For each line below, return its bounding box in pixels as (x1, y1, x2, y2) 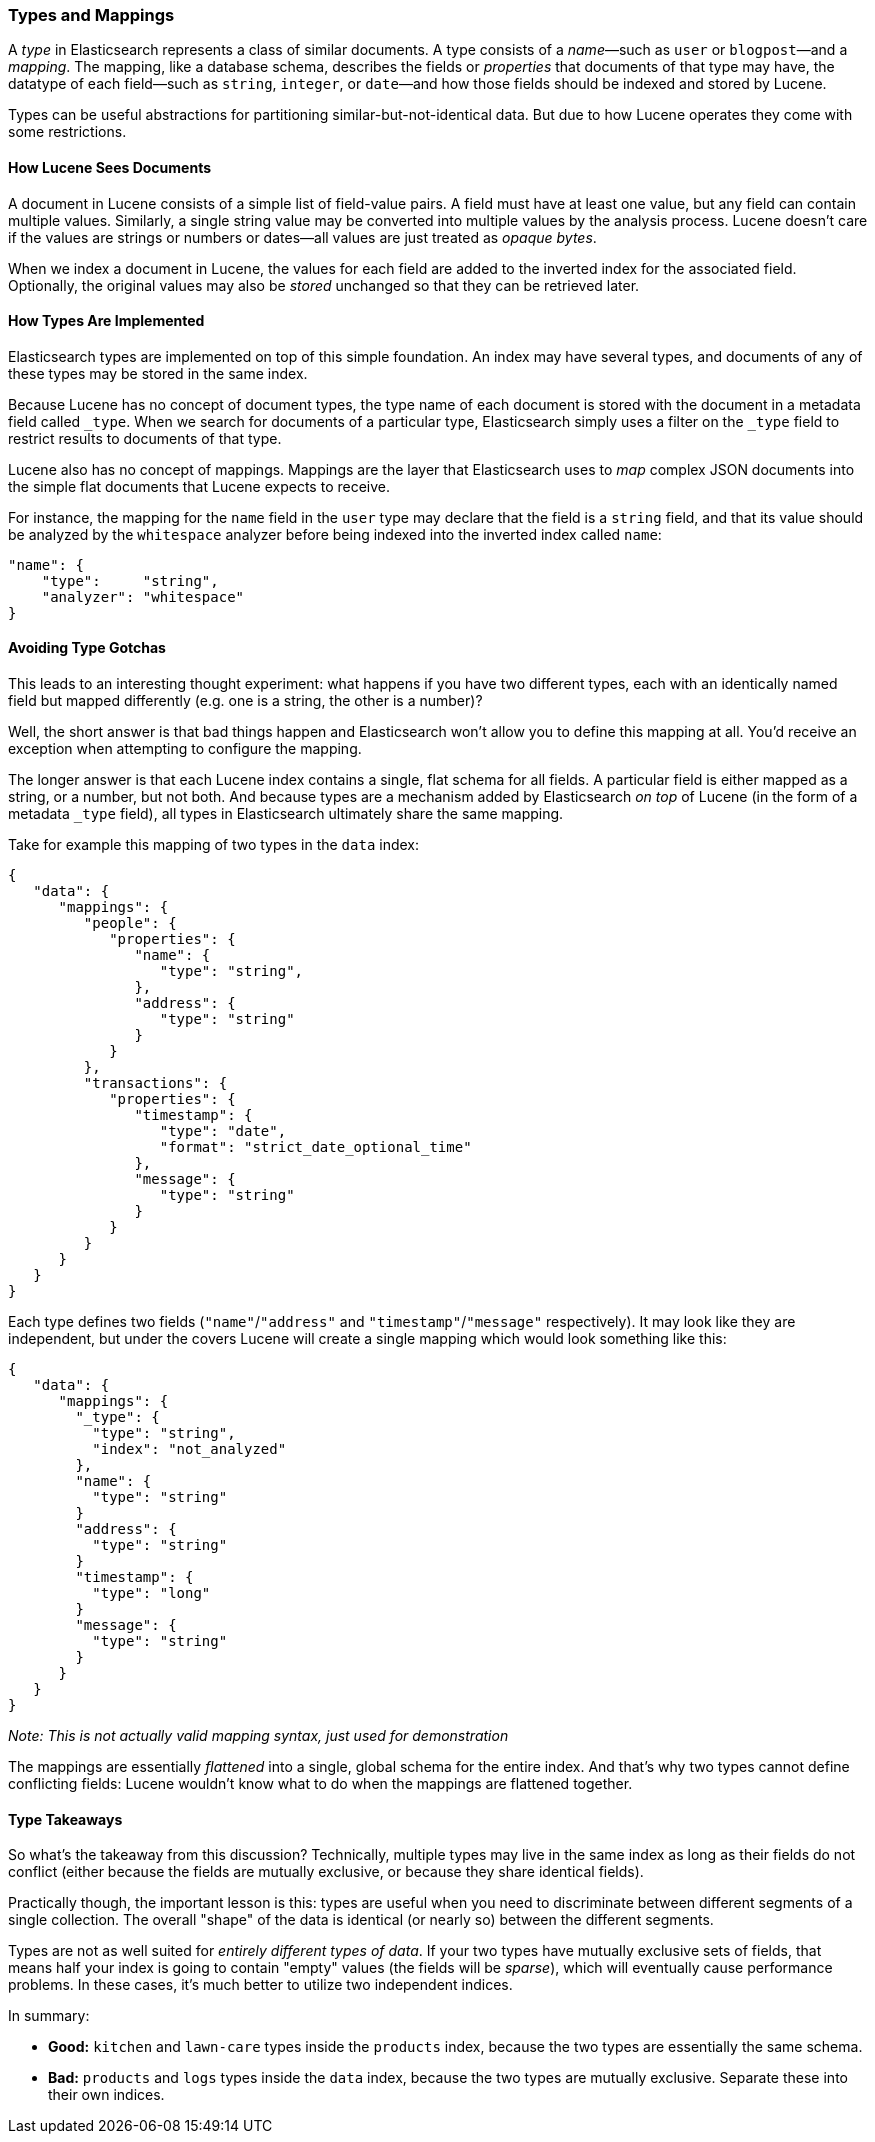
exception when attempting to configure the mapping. (8, 740, 362, 758)
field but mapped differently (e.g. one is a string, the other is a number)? (8, 692, 483, 710)
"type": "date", (159, 1123, 287, 1140)
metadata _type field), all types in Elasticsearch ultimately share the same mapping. (8, 805, 564, 823)
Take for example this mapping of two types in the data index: (8, 836, 420, 854)
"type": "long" (92, 1585, 211, 1602)
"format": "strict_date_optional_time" (159, 1139, 472, 1156)
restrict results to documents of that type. (8, 429, 282, 447)
